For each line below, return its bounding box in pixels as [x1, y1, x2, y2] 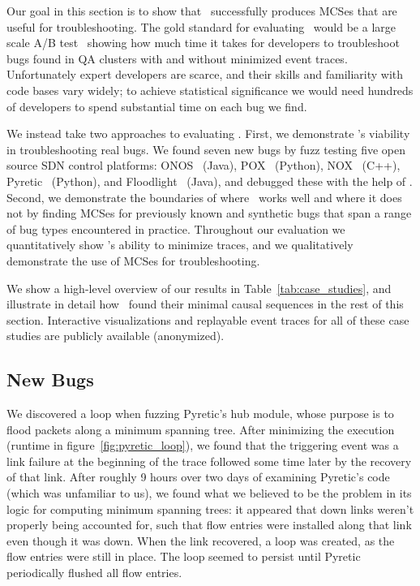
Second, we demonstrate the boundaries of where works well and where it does [6, 188, 402, 205]
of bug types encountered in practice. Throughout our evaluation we [6, 220, 345, 237]
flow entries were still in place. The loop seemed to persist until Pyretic [6, 548, 361, 565]
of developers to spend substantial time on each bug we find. [6, 97, 307, 114]
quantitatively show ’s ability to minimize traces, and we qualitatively [6, 236, 354, 253]
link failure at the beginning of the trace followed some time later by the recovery [6, 452, 412, 469]
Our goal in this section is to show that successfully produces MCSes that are [6, 2, 397, 19]
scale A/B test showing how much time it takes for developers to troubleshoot [6, 34, 400, 51]
